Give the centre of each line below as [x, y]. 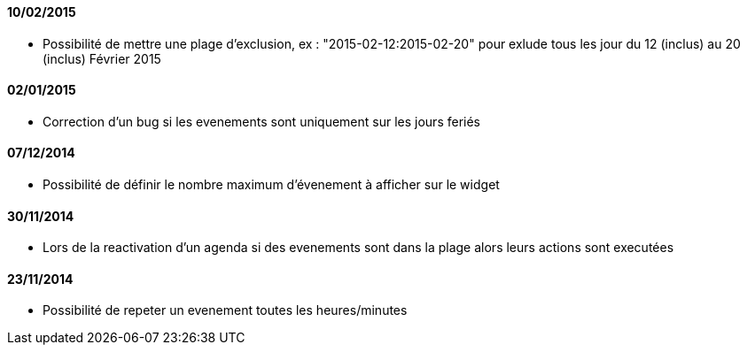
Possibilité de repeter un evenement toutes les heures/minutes [225, 310]
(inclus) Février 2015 [102, 58]
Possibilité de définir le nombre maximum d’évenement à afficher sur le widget [271, 185]
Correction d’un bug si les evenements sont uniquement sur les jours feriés [261, 121]
